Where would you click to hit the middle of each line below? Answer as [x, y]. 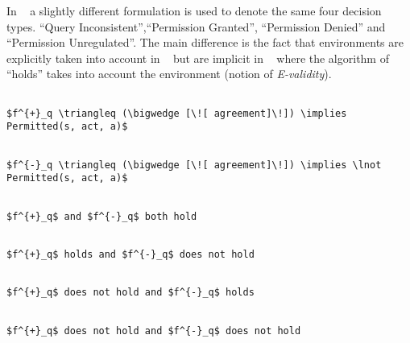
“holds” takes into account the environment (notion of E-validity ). [169, 74]
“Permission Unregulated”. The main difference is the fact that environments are [205, 42]
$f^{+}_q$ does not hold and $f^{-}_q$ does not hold [154, 331]
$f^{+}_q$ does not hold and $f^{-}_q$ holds [130, 293]
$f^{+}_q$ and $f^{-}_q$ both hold [102, 216]
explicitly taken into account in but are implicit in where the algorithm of [198, 58]
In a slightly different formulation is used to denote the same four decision [194, 10]
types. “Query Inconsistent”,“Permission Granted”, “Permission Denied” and [196, 26]
